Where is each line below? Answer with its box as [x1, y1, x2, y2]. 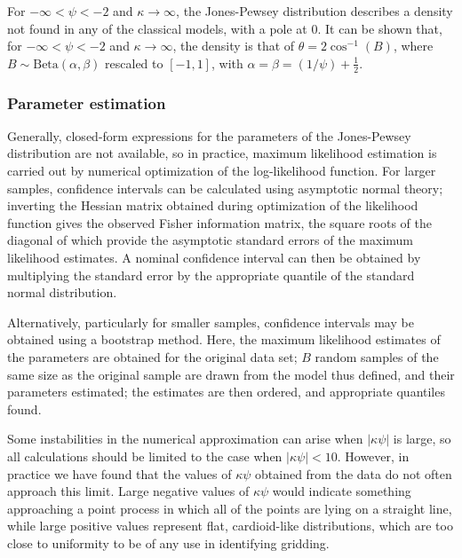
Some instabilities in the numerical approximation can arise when [7, 429, 363, 448]
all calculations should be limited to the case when [7, 446, 283, 465]
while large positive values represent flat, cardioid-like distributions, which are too [7, 516, 453, 535]
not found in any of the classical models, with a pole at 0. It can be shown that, [7, 19, 442, 37]
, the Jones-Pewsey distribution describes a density [176, 2, 453, 20]
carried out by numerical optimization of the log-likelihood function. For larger [7, 161, 436, 180]
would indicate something [272, 482, 411, 500]
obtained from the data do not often [255, 464, 452, 483]
